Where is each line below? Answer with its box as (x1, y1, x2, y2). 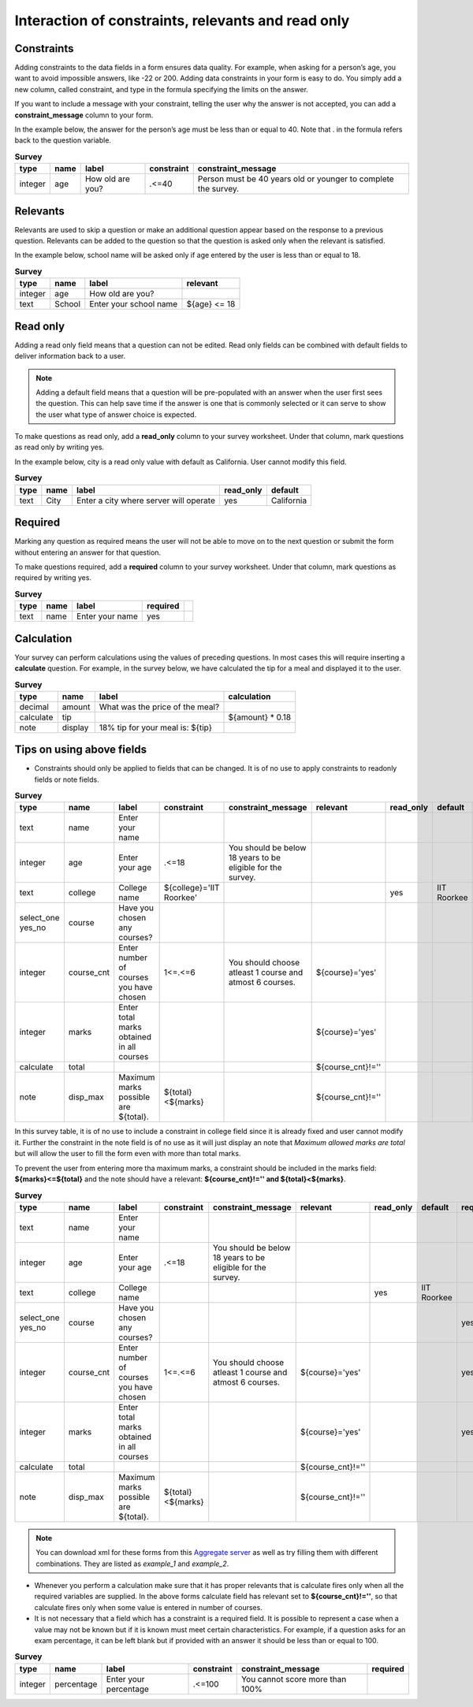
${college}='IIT (163, 883, 220, 894)
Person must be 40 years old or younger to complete (197, 173, 394, 184)
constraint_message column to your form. (14, 110, 154, 120)
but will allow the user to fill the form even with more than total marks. (14, 1149, 241, 1158)
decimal (19, 701, 49, 712)
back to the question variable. (14, 136, 112, 145)
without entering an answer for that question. (14, 548, 162, 557)
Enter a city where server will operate (76, 495, 216, 506)
